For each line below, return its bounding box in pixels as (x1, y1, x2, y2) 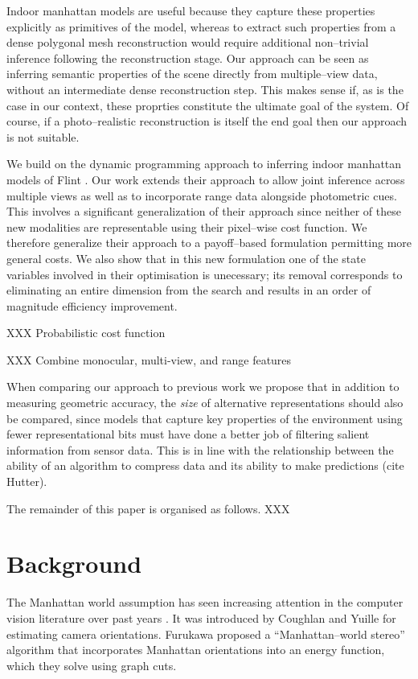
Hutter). (6, 473, 47, 490)
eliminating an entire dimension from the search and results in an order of (6, 282, 371, 298)
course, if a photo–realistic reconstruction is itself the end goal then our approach (6, 113, 408, 130)
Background (6, 547, 142, 580)
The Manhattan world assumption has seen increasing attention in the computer (6, 594, 404, 611)
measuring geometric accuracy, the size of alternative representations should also (6, 394, 404, 411)
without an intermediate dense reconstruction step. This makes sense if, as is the (6, 80, 404, 97)
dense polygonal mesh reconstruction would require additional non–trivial (6, 34, 369, 51)
